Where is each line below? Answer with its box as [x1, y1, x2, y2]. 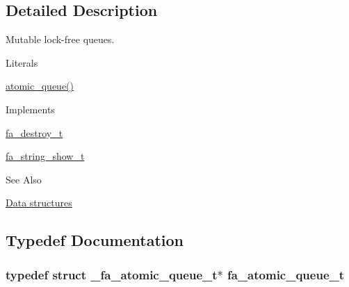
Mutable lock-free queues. [6, 32, 115, 47]
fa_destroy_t [6, 125, 63, 140]
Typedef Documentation [6, 229, 184, 251]
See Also [6, 172, 42, 186]
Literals [6, 55, 38, 69]
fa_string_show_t [6, 149, 85, 163]
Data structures [6, 195, 72, 210]
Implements [6, 101, 55, 116]
